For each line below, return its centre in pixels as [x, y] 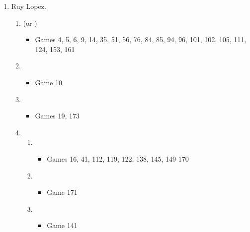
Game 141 [62, 225]
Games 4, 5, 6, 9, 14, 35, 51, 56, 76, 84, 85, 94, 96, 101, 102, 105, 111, [141, 39]
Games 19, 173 [57, 116]
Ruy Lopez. [29, 6]
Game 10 [48, 82]
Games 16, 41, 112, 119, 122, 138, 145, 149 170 [118, 158]
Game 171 [62, 192]
